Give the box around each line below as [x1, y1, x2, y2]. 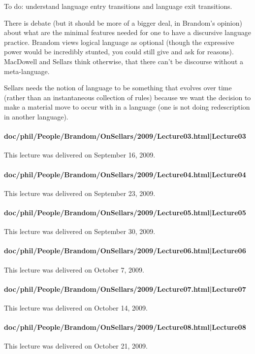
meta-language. [4, 66, 50, 76]
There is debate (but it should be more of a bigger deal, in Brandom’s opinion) [4, 17, 242, 28]
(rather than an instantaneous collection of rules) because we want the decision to [4, 92, 251, 102]
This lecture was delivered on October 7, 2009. [4, 264, 144, 275]
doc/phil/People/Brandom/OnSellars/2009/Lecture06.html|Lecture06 [4, 245, 246, 256]
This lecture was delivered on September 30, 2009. [4, 226, 156, 236]
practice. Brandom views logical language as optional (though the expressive [4, 37, 234, 47]
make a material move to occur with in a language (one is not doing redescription [4, 102, 250, 112]
